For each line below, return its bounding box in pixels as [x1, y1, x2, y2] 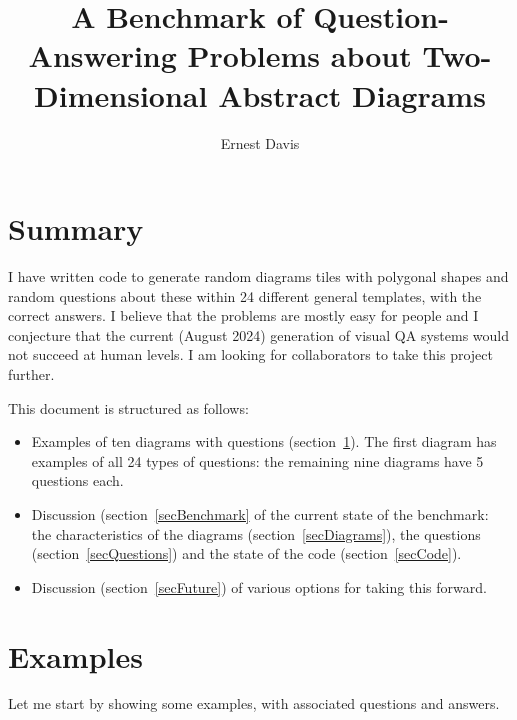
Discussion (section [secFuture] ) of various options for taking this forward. [31, 576, 487, 597]
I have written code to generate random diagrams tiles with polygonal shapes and [8, 266, 509, 287]
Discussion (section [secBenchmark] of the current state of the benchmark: [31, 503, 489, 524]
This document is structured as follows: [8, 397, 249, 418]
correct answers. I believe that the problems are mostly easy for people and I [8, 305, 479, 326]
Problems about [187, 35, 412, 76]
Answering [28, 35, 177, 76]
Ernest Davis [220, 132, 300, 153]
